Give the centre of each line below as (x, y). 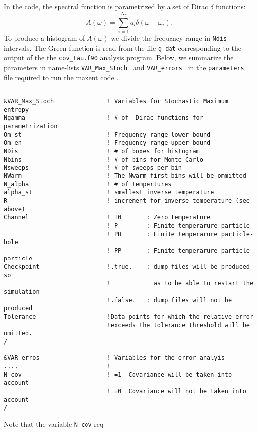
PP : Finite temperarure (166, 250)
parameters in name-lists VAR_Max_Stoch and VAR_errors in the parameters (124, 67)
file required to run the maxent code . (61, 77)
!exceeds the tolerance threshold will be (178, 325)
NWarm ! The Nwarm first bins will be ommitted (125, 176)
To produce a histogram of (44, 38)
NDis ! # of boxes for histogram (102, 151)
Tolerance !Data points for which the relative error (129, 317)
